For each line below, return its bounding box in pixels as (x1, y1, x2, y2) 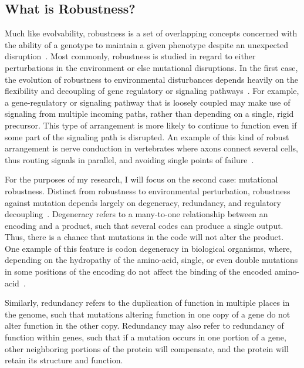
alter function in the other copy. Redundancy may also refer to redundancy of (5, 319, 284, 332)
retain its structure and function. (5, 354, 123, 366)
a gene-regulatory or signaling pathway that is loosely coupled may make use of (5, 96, 291, 108)
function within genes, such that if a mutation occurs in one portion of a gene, (5, 331, 286, 343)
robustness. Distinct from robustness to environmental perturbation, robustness (5, 184, 291, 197)
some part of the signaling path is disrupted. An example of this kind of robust (5, 130, 289, 143)
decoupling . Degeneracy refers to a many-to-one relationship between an (5, 208, 268, 220)
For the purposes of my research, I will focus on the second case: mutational (5, 173, 278, 185)
